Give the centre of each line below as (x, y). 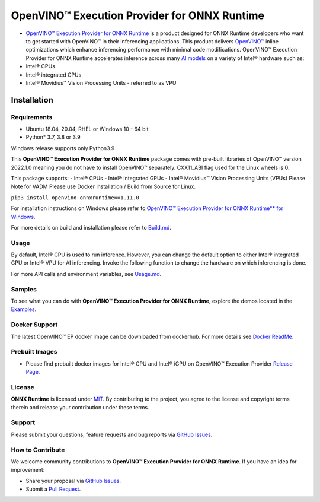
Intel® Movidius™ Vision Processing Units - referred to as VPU (101, 82)
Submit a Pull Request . (53, 489)
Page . (33, 372)
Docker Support (34, 325)
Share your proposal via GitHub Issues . (73, 481)
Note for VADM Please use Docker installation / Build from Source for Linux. (103, 186)
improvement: (28, 470)
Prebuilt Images (34, 352)
